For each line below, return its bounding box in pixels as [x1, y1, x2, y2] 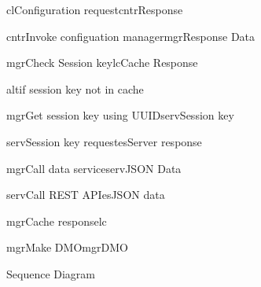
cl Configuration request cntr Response [6, 2, 183, 17]
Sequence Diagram [6, 265, 96, 281]
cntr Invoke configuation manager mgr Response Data [6, 28, 255, 44]
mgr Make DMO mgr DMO [6, 239, 128, 256]
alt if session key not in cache [6, 80, 144, 97]
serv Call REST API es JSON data [6, 186, 165, 203]
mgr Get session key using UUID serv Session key [6, 107, 234, 123]
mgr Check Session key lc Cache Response [6, 54, 198, 71]
